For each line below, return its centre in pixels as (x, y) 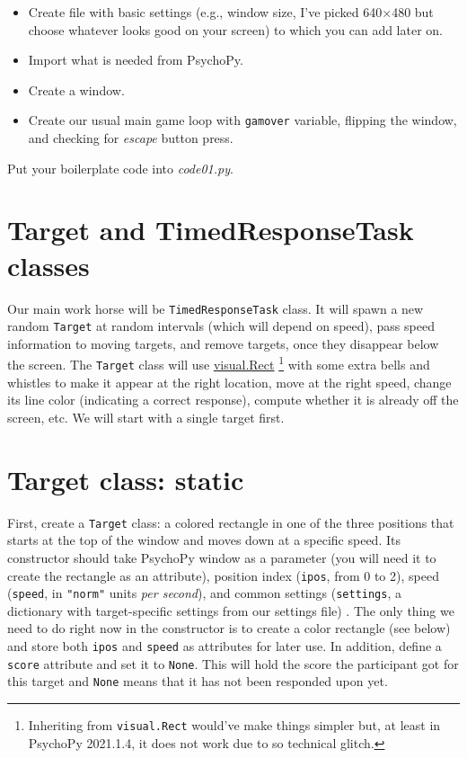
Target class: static (126, 479)
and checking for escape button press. (131, 138)
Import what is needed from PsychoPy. (136, 60)
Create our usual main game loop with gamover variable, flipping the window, (242, 120)
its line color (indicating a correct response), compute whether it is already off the (233, 400)
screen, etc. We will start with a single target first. (146, 417)
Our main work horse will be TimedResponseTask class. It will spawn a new (216, 308)
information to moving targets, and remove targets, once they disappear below (223, 343)
